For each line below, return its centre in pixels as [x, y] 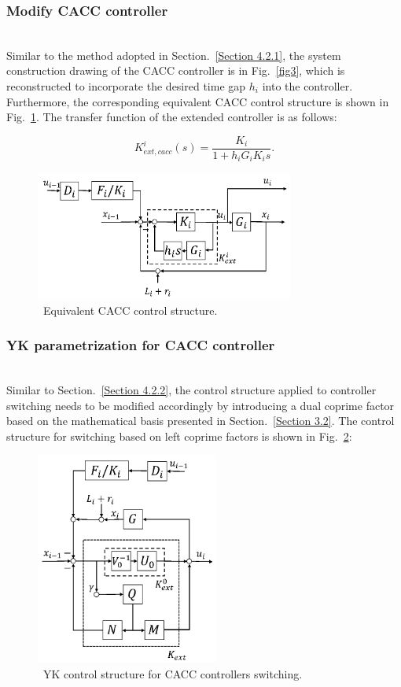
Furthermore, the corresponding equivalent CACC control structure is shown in [198, 101]
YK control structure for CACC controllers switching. [173, 673]
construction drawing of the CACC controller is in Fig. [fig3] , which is [176, 70]
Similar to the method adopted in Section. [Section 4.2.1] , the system [174, 55]
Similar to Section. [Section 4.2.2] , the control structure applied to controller [191, 390]
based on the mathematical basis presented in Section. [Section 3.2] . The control [200, 421]
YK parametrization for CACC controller [141, 345]
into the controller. [307, 86]
